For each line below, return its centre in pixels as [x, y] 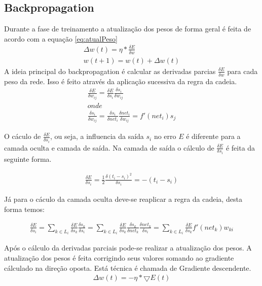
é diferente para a [213, 136]
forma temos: [24, 209]
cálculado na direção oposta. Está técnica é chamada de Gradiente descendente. [128, 267]
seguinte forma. [28, 159]
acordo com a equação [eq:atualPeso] [61, 38]
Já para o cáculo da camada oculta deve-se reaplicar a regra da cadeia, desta [123, 199]
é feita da [240, 147]
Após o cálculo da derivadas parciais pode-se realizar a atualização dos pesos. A [128, 248]
